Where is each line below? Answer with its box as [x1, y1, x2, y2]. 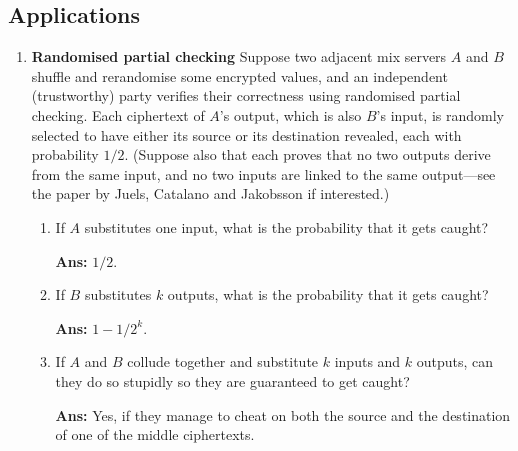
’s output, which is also [219, 104, 362, 125]
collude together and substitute [127, 351, 319, 372]
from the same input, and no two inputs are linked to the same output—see [31, 163, 496, 184]
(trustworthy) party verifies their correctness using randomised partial [31, 85, 461, 106]
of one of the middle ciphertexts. [55, 424, 255, 445]
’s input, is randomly [376, 104, 504, 125]
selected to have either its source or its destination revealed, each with [31, 124, 462, 145]
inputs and [334, 351, 401, 372]
